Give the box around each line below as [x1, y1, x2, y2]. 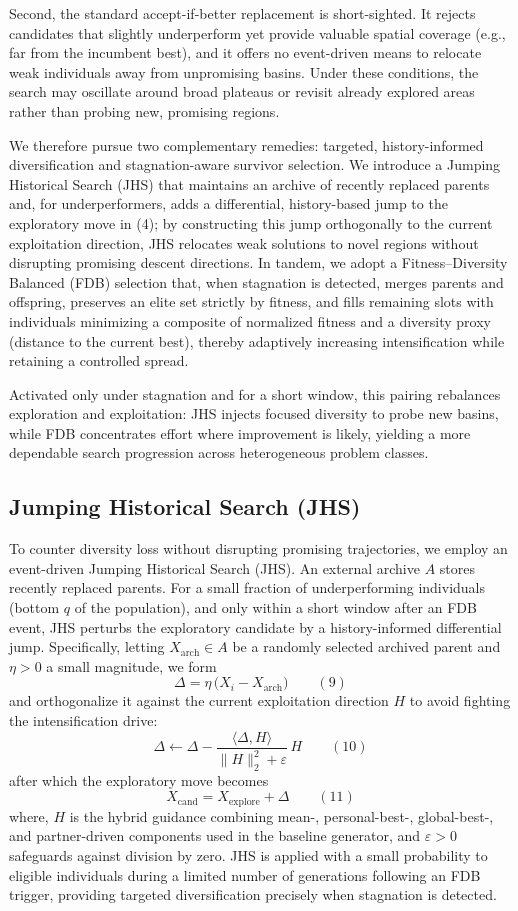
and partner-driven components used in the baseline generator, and [9, 825, 421, 846]
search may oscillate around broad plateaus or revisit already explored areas [9, 81, 475, 102]
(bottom [9, 597, 60, 618]
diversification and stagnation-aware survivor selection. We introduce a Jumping [9, 154, 501, 175]
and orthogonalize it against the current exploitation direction [9, 690, 389, 711]
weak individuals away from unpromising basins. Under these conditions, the [9, 61, 479, 82]
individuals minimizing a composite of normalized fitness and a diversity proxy [9, 310, 491, 331]
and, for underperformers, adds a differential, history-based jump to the [9, 193, 448, 214]
